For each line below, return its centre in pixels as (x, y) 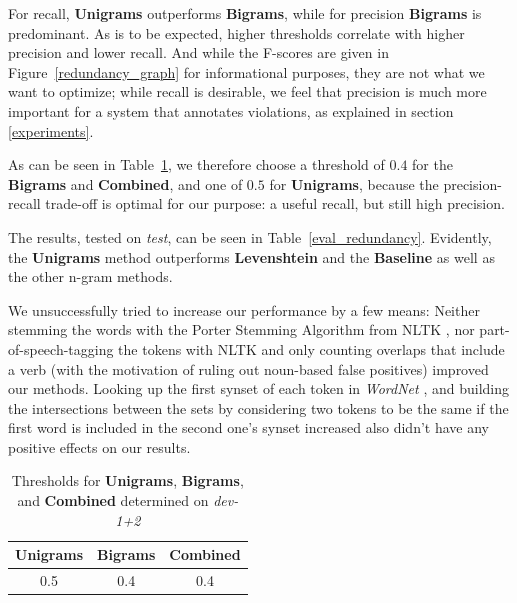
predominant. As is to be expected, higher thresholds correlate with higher (236, 32)
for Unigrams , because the (354, 183)
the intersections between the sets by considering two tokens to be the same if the (258, 407)
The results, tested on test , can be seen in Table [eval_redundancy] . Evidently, (250, 236)
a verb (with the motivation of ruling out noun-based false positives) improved (248, 368)
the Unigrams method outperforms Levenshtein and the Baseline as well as (251, 256)
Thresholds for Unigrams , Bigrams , (127, 480)
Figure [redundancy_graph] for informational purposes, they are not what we (246, 71)
